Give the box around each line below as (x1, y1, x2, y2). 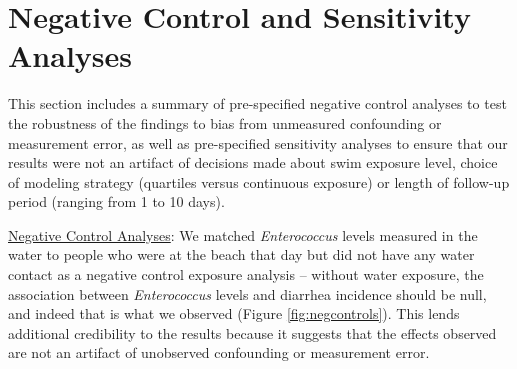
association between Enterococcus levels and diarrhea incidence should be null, (8, 283, 487, 304)
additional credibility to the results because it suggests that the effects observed (8, 322, 497, 343)
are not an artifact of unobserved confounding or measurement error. (8, 342, 430, 363)
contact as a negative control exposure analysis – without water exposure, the (8, 264, 484, 285)
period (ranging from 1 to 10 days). (8, 191, 225, 212)
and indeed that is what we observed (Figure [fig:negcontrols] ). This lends (8, 303, 460, 324)
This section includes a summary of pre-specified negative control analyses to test (8, 93, 507, 114)
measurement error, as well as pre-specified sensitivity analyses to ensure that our (8, 132, 508, 153)
